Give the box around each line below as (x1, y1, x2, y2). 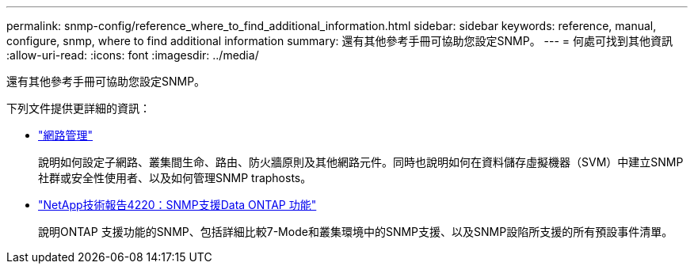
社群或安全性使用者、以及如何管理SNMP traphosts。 (38, 171, 312, 184)
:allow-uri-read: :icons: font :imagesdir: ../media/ (6, 48, 259, 62)
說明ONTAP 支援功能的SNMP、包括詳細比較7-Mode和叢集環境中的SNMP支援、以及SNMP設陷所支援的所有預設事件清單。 (38, 225, 673, 238)
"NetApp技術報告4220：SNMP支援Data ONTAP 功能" (38, 198, 317, 211)
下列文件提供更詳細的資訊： (6, 101, 151, 115)
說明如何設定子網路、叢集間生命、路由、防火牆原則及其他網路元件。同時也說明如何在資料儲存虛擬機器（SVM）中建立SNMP (38, 155, 684, 169)
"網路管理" (38, 128, 93, 142)
